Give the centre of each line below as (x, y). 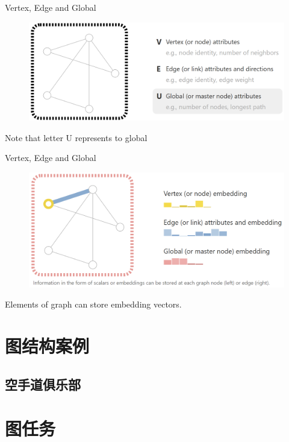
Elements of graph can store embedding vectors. (93, 304)
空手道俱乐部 (43, 384)
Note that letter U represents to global (76, 137)
